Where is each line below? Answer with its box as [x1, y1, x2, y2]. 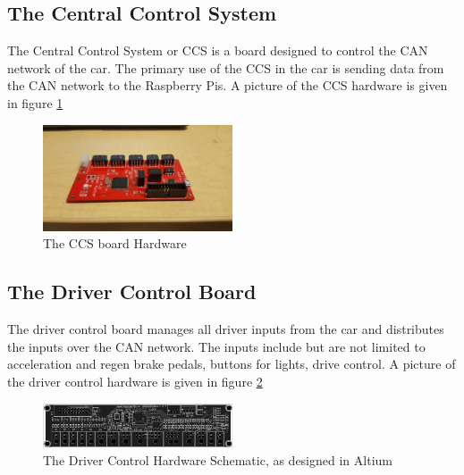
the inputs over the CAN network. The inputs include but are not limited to [7, 337, 426, 355]
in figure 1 [7, 93, 63, 112]
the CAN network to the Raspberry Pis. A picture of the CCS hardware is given [7, 76, 448, 95]
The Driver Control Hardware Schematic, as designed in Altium [43, 450, 392, 469]
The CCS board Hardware [43, 234, 187, 253]
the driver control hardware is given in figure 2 [7, 372, 263, 390]
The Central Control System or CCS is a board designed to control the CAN [7, 41, 428, 60]
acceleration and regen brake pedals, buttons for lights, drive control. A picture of [7, 354, 456, 373]
